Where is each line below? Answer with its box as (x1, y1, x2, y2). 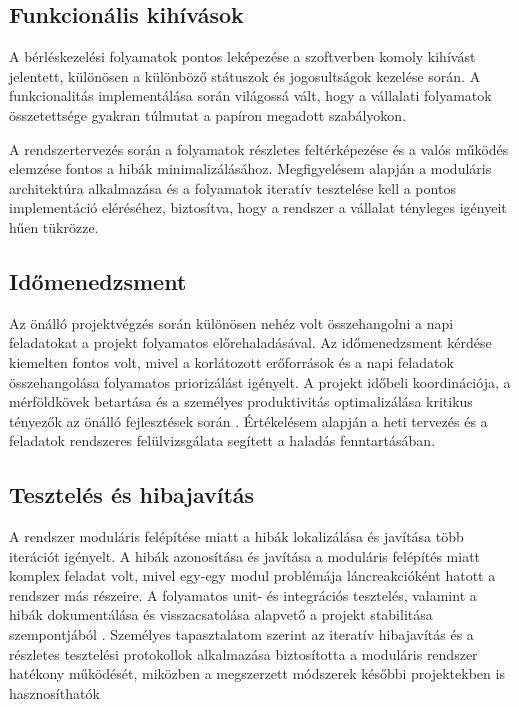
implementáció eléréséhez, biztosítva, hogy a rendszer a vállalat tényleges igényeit (9, 197, 507, 218)
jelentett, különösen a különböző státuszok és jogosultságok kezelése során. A (9, 65, 481, 86)
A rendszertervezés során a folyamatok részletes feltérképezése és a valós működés (9, 138, 509, 159)
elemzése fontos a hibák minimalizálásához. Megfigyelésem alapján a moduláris (9, 158, 492, 179)
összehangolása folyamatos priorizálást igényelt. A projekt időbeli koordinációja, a (9, 371, 511, 392)
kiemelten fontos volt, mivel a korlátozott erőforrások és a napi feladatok (9, 351, 454, 372)
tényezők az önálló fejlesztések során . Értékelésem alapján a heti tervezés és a (9, 410, 488, 431)
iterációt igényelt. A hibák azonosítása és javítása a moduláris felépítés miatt (9, 545, 481, 566)
